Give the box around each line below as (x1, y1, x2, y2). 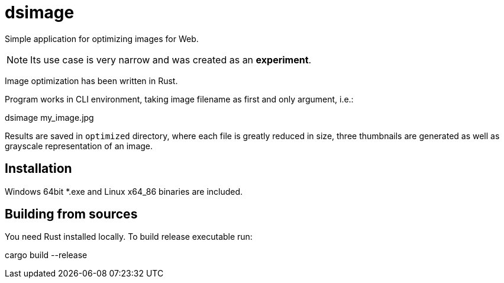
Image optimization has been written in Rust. (5, 75, 178, 86)
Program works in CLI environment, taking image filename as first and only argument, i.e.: (5, 94, 354, 104)
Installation (5, 161, 72, 176)
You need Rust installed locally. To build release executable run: (5, 231, 253, 242)
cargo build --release (5, 250, 88, 261)
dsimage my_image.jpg (5, 112, 94, 123)
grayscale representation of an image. (5, 140, 153, 151)
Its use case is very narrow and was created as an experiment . (30, 53, 312, 66)
